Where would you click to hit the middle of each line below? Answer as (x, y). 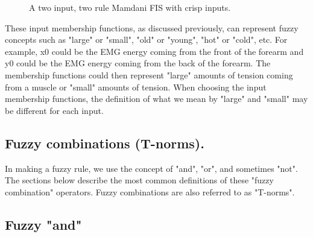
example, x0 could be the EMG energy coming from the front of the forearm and (154, 51)
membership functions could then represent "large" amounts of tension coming (149, 74)
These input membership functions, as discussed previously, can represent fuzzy (152, 27)
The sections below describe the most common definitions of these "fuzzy (139, 180)
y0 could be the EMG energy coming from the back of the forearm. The (138, 63)
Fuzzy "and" (43, 224)
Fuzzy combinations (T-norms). (105, 143)
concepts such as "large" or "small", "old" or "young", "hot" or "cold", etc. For (146, 39)
